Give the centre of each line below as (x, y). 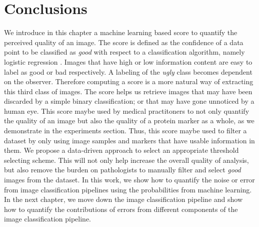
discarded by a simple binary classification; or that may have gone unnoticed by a (129, 101)
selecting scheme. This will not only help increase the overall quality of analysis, (126, 160)
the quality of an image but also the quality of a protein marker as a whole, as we (129, 121)
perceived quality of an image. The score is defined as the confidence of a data (124, 42)
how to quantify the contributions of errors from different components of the (121, 209)
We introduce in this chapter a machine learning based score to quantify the (121, 32)
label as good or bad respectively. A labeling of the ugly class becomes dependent (128, 71)
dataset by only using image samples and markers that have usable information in (129, 140)
